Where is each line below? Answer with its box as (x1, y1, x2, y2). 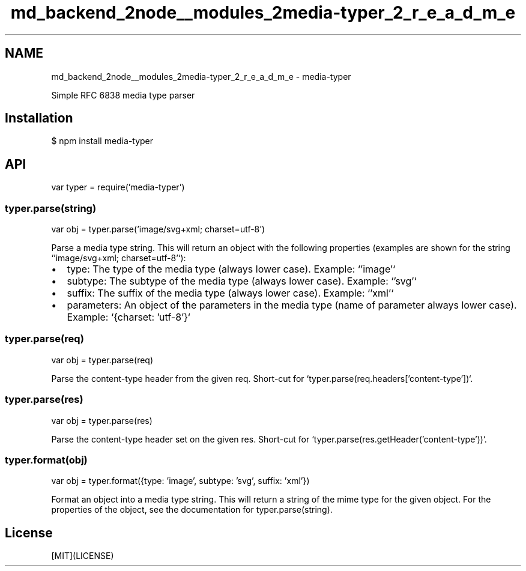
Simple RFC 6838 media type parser (51, 89, 195, 100)
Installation (5, 110, 73, 126)
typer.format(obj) (5, 453, 88, 466)
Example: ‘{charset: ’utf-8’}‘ (67, 311, 190, 324)
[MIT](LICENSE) (51, 551, 114, 561)
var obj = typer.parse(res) (51, 415, 153, 426)
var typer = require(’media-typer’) (51, 182, 185, 193)
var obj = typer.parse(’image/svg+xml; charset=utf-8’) (51, 224, 265, 235)
